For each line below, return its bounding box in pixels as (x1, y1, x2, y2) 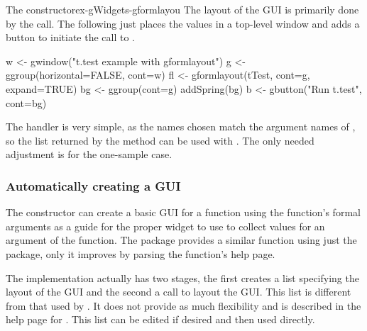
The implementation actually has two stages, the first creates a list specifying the (6, 270, 359, 285)
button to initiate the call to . (6, 30, 136, 45)
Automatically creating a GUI (6, 176, 181, 194)
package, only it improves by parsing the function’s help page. (6, 246, 275, 261)
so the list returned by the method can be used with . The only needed (6, 133, 314, 147)
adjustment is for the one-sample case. (6, 147, 172, 162)
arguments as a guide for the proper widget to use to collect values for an (6, 218, 325, 233)
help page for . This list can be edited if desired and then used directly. (6, 312, 315, 327)
